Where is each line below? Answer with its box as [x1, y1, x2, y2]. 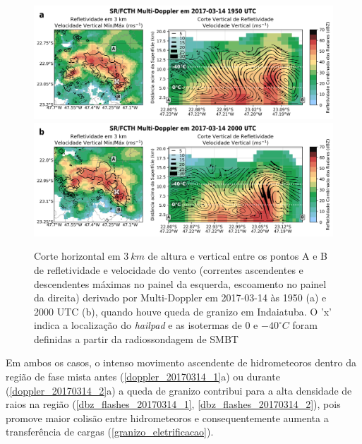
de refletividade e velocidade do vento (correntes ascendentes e [34, 262, 303, 277]
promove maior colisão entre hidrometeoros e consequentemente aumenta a [6, 410, 329, 425]
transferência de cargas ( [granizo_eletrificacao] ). [6, 424, 214, 439]
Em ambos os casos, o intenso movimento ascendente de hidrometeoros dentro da [6, 355, 356, 370]
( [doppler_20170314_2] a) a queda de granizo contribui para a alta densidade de [6, 383, 352, 397]
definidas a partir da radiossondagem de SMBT [34, 331, 239, 346]
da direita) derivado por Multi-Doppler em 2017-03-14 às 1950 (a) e [34, 290, 327, 305]
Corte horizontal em [34, 248, 121, 263]
